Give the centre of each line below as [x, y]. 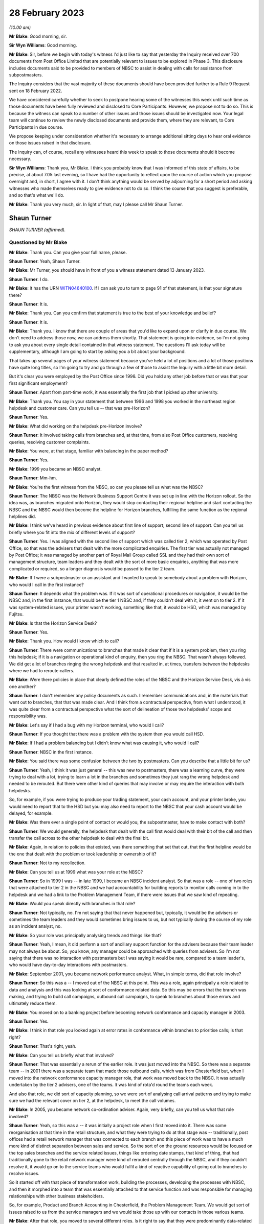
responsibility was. [28, 716]
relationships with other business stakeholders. [57, 1196]
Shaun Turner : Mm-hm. [33, 478]
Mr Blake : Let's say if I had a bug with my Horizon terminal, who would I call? [87, 725]
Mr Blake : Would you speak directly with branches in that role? [72, 904]
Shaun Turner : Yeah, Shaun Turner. [45, 261]
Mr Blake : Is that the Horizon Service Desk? [53, 623]
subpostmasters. [26, 75]
